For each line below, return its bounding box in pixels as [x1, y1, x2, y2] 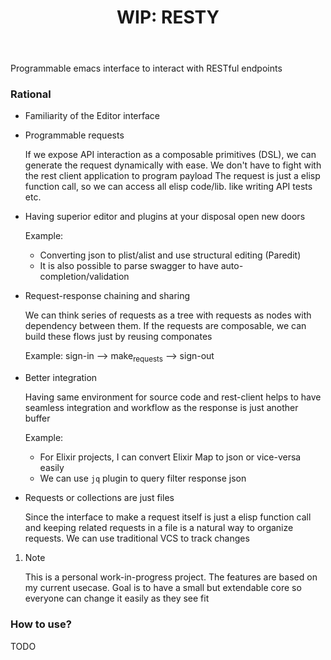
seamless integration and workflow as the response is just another [24, 402, 299, 414]
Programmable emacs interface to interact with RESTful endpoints [10, 62, 283, 75]
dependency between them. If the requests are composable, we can [24, 320, 307, 332]
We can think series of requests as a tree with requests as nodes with [24, 309, 312, 321]
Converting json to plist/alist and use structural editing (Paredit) [39, 249, 302, 261]
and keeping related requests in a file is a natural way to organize [24, 522, 294, 534]
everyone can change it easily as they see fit [24, 592, 210, 605]
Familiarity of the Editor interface [24, 110, 160, 122]
